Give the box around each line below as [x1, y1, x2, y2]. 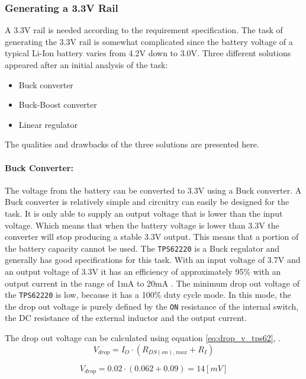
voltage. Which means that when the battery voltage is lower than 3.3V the [5, 219, 279, 231]
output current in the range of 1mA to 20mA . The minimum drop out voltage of [5, 277, 299, 289]
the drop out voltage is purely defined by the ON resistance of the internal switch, [5, 300, 299, 312]
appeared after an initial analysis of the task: [5, 59, 168, 70]
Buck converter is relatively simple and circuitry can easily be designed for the [5, 195, 289, 208]
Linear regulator [18, 118, 78, 130]
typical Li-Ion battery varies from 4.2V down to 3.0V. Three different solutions [5, 47, 291, 59]
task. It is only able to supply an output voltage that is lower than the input [5, 207, 283, 219]
